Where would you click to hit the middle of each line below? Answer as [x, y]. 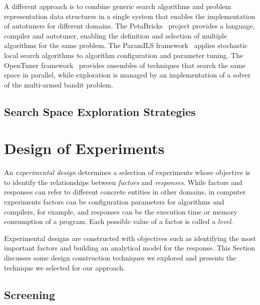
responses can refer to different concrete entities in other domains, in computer [125, 192]
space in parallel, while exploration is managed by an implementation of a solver [127, 75]
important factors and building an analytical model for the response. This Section [130, 248]
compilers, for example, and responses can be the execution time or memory [121, 211]
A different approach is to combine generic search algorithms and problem [118, 6]
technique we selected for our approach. [65, 267]
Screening [30, 294]
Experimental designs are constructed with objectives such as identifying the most [130, 238]
